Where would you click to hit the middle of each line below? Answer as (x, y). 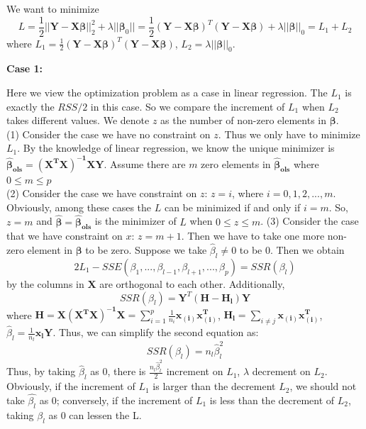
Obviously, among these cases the (79, 207)
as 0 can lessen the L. (95, 415)
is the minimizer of (135, 221)
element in (50, 250)
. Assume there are (145, 163)
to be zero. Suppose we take (146, 250)
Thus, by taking (41, 371)
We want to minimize (53, 9)
